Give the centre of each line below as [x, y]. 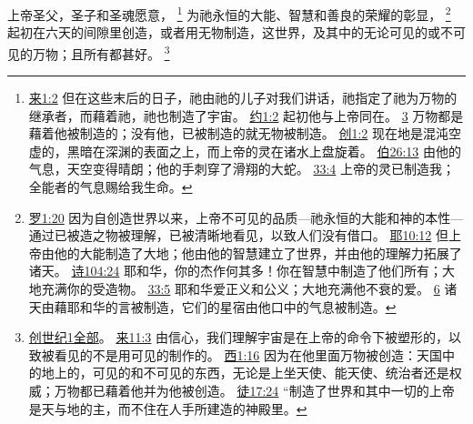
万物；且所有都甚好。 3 [101, 52]
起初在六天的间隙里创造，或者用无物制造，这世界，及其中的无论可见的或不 [230, 32]
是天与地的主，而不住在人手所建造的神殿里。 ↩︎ [168, 408]
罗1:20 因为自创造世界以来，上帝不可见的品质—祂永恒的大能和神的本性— [246, 217]
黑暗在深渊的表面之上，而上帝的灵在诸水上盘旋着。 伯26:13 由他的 [264, 151]
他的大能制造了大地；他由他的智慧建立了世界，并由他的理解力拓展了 [258, 252]
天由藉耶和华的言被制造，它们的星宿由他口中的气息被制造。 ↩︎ [212, 306]
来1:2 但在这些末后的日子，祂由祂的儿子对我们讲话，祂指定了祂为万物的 [243, 98]
